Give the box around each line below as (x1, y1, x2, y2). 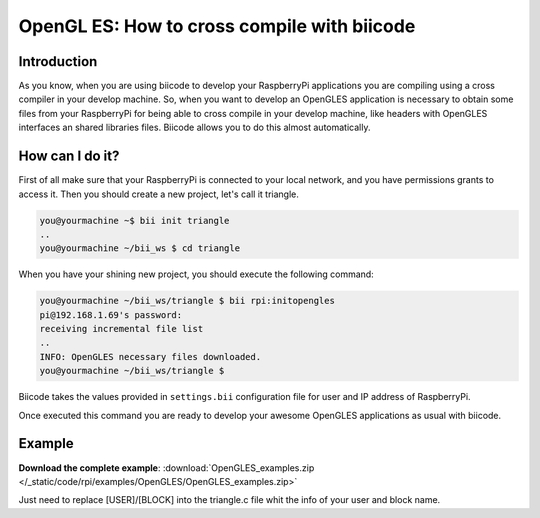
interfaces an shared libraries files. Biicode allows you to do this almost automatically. (18, 121, 371, 134)
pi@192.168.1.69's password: (39, 309, 183, 320)
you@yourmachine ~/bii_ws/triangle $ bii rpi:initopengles (39, 295, 335, 307)
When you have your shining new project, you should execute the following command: (18, 268, 374, 280)
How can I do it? (18, 148, 120, 165)
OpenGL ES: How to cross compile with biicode (18, 15, 416, 37)
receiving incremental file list (39, 323, 204, 335)
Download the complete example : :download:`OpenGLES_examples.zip (18, 461, 315, 474)
